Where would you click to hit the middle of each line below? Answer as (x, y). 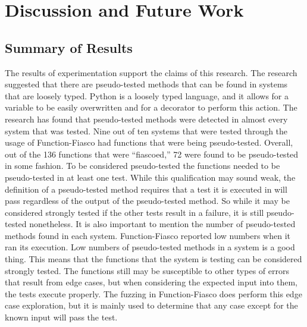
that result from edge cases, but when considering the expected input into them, (151, 282)
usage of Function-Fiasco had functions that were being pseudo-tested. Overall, (149, 142)
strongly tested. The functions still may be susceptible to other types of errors (147, 270)
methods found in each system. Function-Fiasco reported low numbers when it (148, 235)
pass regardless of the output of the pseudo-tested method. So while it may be (147, 201)
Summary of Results (69, 47)
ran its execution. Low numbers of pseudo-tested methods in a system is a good (150, 247)
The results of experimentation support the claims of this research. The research (151, 72)
